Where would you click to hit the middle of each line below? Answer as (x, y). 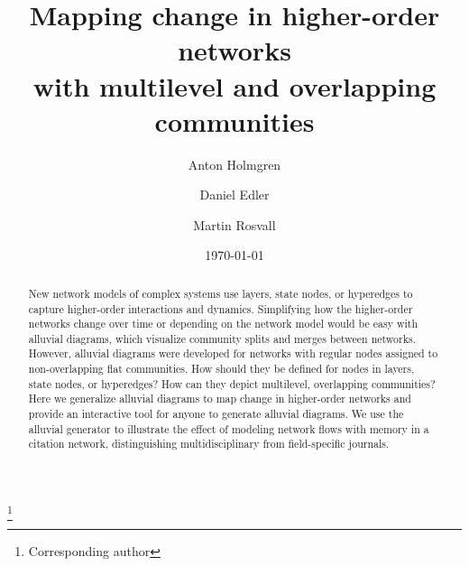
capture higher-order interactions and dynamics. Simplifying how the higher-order (221, 308)
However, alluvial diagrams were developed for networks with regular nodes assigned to (233, 353)
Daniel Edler (234, 195)
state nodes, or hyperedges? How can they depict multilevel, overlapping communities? (232, 383)
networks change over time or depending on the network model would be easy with (223, 324)
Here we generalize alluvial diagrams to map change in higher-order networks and (220, 399)
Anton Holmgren (234, 164)
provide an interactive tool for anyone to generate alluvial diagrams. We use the (216, 414)
